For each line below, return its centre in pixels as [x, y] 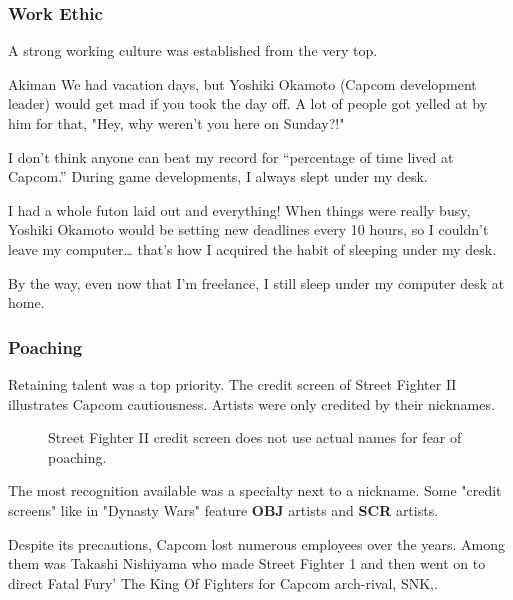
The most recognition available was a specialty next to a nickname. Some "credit [255, 490]
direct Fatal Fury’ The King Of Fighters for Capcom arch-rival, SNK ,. [223, 582]
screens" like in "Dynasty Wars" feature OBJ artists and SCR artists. [223, 509]
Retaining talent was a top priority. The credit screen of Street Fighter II [232, 383]
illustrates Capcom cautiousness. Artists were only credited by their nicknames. [251, 403]
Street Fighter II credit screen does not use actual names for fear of [255, 437]
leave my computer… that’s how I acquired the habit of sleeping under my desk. [252, 248]
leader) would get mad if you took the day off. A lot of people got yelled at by [248, 103]
